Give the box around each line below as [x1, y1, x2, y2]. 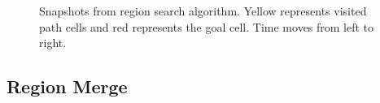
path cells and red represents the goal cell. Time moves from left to [39, 18, 374, 35]
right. [39, 34, 67, 51]
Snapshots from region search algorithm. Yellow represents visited [39, 2, 367, 19]
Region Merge [7, 74, 128, 99]
